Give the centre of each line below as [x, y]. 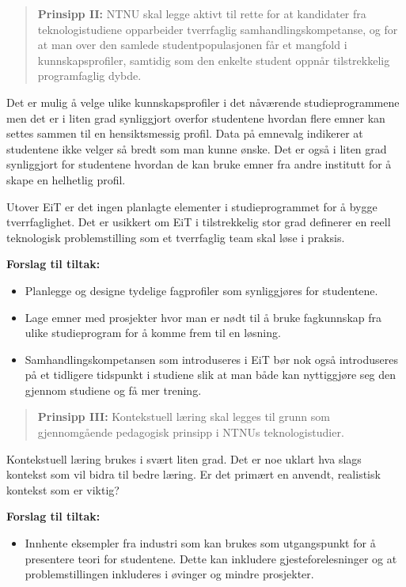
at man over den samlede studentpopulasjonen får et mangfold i [192, 45]
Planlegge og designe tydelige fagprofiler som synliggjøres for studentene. [201, 290]
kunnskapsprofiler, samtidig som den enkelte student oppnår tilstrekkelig [214, 60]
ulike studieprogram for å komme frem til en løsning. [153, 333]
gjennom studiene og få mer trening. [113, 390]
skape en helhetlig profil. [66, 179]
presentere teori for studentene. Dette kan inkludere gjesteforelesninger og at [211, 558]
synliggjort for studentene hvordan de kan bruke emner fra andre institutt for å [199, 164]
